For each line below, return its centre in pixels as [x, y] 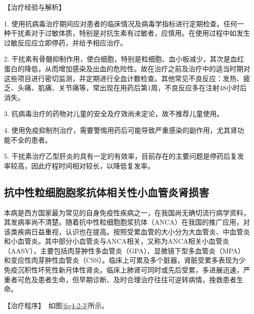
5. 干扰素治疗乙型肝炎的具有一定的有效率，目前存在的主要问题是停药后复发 [124, 156]
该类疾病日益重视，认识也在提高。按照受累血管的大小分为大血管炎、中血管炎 [127, 231]
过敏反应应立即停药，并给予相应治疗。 [65, 42]
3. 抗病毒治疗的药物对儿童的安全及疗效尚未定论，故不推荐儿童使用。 [114, 114]
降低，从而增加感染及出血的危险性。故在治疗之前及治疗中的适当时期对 [137, 68]
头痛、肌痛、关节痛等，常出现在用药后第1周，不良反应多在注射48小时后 [132, 88]
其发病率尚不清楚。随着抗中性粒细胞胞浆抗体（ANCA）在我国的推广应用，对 [127, 222]
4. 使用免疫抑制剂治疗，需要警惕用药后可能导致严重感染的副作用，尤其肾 [121, 130]
